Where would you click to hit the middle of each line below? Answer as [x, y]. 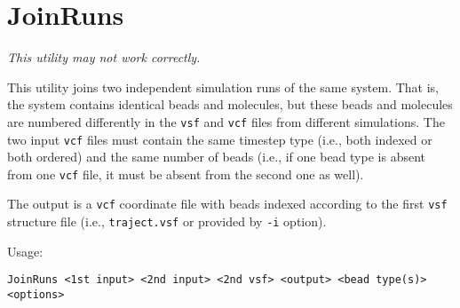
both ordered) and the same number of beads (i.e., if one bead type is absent [216, 157]
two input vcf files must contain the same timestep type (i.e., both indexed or [220, 139]
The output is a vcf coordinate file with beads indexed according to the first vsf [227, 204]
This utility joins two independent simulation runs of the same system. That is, [223, 87]
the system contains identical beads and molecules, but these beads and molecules [230, 104]
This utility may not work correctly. [104, 57]
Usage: [25, 251]
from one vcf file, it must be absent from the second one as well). [186, 174]
